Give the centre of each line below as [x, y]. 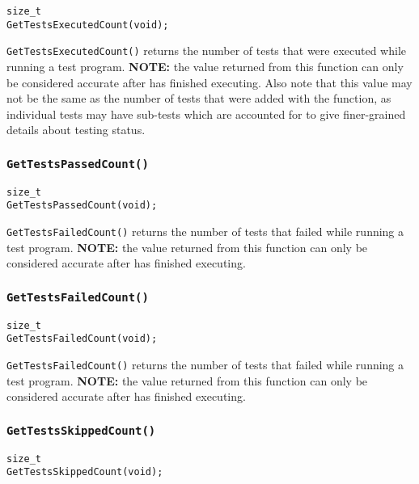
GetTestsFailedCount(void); [82, 339]
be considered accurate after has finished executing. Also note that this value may [209, 82]
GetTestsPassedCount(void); [82, 206]
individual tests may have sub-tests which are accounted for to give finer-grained [206, 114]
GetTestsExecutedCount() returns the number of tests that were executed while [207, 51]
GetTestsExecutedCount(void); [88, 25]
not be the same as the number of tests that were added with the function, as [199, 98]
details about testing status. [76, 130]
